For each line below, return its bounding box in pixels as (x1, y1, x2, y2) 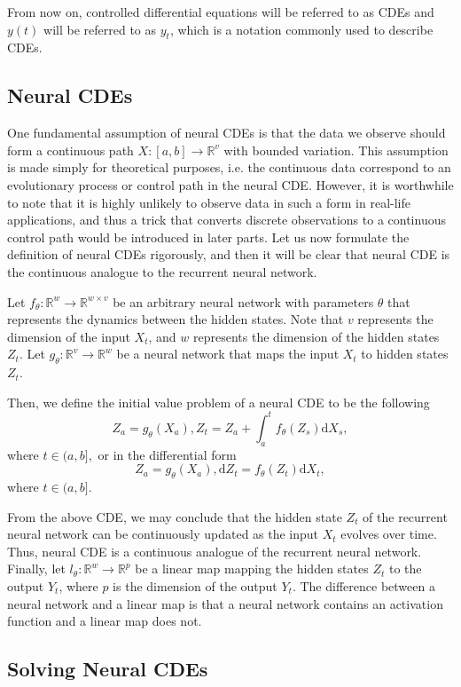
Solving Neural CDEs (7, 655, 208, 683)
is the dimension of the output (113, 576, 277, 595)
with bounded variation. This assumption (223, 140, 449, 159)
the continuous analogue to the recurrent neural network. (7, 262, 317, 280)
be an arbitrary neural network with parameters (113, 292, 374, 311)
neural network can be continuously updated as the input (7, 525, 319, 543)
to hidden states (361, 344, 449, 363)
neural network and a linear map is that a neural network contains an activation (7, 594, 443, 612)
